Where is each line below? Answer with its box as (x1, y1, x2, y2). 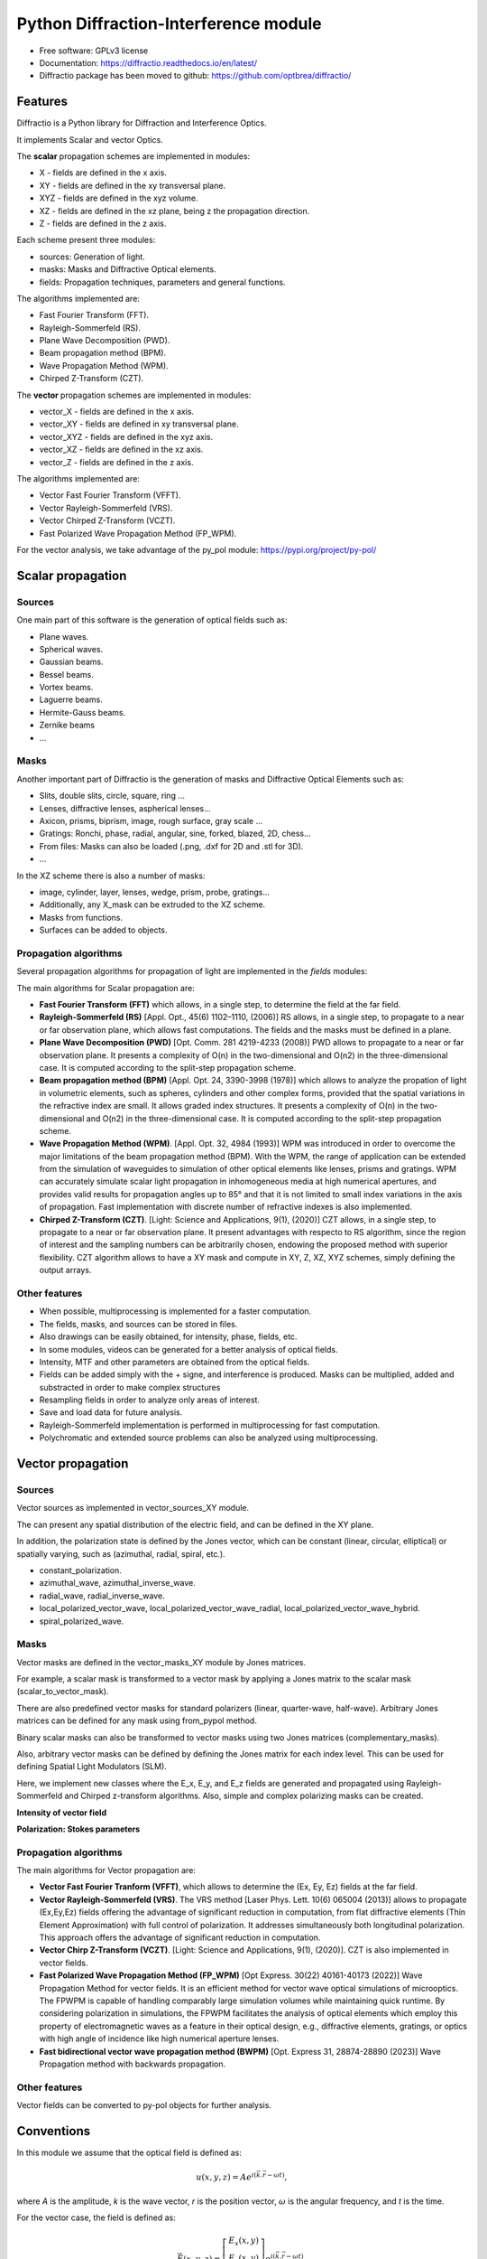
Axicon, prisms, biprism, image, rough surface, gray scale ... (39, 815, 263, 826)
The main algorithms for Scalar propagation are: (16, 982, 196, 993)
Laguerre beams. (39, 694, 103, 705)
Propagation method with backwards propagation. (39, 2058, 225, 2069)
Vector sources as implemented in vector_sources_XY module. (16, 1503, 250, 1514)
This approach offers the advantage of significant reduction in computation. (39, 1932, 321, 1943)
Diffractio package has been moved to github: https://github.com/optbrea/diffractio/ (39, 70, 352, 81)
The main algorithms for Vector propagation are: (16, 1865, 196, 1876)
